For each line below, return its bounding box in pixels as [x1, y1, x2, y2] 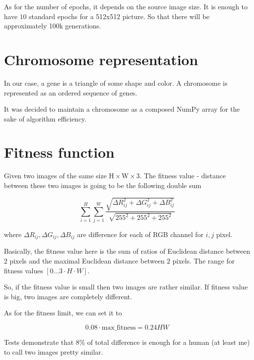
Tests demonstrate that [4, 336, 74, 347]
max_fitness [101, 324, 136, 331]
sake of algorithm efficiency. [4, 113, 87, 123]
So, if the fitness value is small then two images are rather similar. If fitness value [4, 282, 248, 292]
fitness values [4, 265, 43, 275]
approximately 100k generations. [4, 21, 101, 31]
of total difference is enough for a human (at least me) [87, 336, 250, 347]
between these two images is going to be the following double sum [4, 180, 202, 190]
